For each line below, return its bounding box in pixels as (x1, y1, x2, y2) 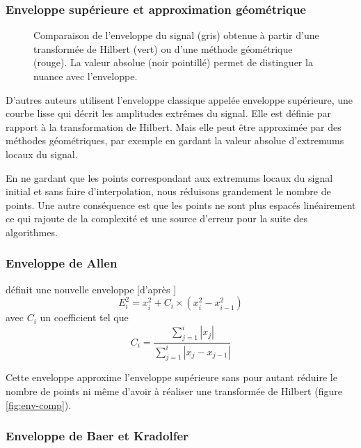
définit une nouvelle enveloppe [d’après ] (6, 281, 177, 296)
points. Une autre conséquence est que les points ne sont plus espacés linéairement (6, 197, 356, 212)
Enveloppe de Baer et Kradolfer (6, 427, 188, 445)
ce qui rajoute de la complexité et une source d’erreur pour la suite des (6, 211, 308, 226)
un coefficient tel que (40, 310, 129, 325)
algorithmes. (6, 224, 58, 239)
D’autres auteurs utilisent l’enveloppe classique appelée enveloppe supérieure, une (6, 92, 353, 107)
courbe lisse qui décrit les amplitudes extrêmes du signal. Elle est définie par (6, 106, 331, 121)
